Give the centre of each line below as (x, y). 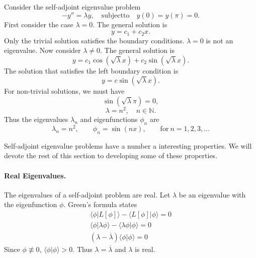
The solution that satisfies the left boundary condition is (91, 70)
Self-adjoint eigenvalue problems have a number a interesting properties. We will (128, 145)
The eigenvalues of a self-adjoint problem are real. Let (87, 194)
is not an (220, 40)
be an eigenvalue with (212, 194)
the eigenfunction (31, 204)
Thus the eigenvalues (36, 119)
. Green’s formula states (100, 204)
